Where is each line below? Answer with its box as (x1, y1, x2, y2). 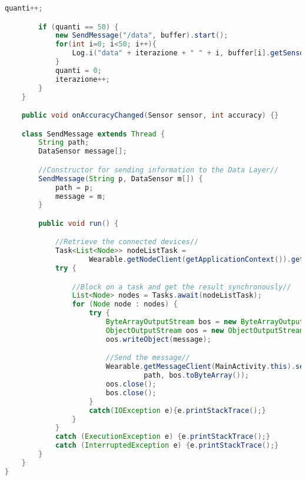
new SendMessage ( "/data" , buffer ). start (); (55, 31, 228, 40)
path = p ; (55, 183, 94, 192)
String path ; (38, 138, 89, 147)
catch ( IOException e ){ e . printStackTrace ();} (89, 406, 266, 415)
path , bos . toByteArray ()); (144, 371, 250, 380)
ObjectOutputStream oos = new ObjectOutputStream (105, 326, 304, 335)
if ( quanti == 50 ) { (38, 22, 119, 31)
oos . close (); (105, 380, 157, 388)
